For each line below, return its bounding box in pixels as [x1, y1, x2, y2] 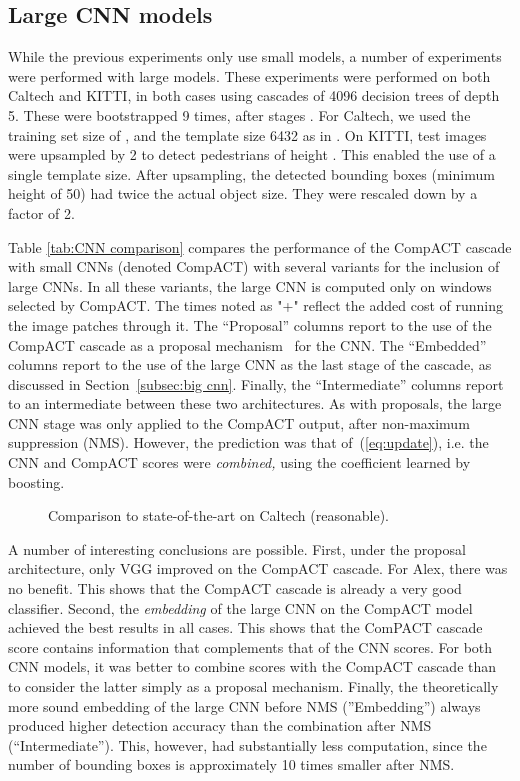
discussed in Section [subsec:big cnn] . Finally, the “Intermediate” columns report [8, 373, 504, 394]
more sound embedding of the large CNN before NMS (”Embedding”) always [8, 695, 481, 716]
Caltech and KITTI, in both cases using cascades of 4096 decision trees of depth [8, 85, 500, 106]
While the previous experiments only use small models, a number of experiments [8, 46, 502, 67]
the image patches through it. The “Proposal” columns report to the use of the [8, 314, 492, 335]
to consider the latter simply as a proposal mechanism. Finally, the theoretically [8, 676, 499, 697]
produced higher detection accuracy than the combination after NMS [8, 715, 432, 736]
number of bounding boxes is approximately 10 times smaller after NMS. [8, 754, 455, 775]
